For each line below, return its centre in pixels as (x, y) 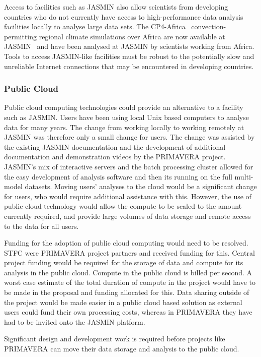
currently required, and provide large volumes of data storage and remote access (127, 216)
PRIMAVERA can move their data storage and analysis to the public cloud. (122, 349)
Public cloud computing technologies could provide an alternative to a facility (124, 107)
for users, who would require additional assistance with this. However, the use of (128, 196)
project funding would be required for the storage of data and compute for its (124, 262)
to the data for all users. (41, 226)
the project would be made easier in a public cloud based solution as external (123, 302)
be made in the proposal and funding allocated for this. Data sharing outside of (127, 292)
